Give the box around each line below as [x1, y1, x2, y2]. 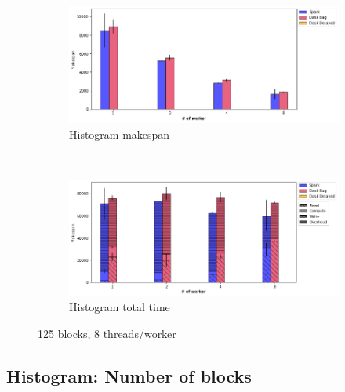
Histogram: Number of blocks [6, 363, 252, 387]
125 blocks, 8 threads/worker [38, 325, 176, 341]
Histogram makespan [69, 125, 170, 142]
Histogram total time [69, 299, 170, 315]
